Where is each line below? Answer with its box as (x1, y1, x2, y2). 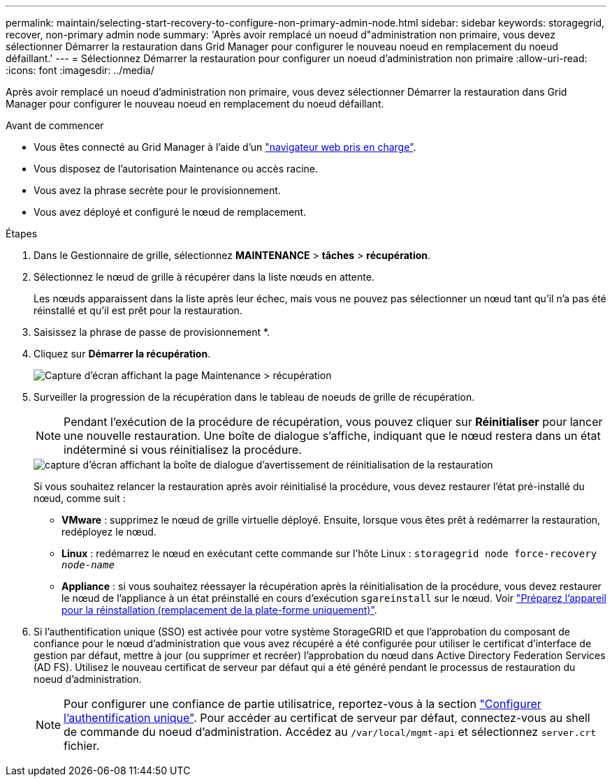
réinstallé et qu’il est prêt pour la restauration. (34, 304, 242, 316)
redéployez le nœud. (61, 526, 156, 538)
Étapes (6, 228, 38, 239)
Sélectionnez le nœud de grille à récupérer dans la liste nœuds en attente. (34, 271, 374, 283)
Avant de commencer (6, 119, 104, 131)
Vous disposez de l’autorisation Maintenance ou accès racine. (34, 163, 319, 175)
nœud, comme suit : (34, 492, 126, 504)
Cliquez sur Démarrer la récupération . (34, 348, 211, 360)
